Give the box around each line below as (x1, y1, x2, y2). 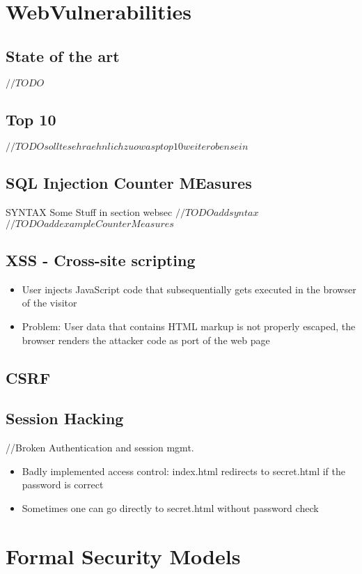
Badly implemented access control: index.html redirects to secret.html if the (22, 463, 345, 478)
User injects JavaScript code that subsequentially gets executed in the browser (22, 281, 356, 296)
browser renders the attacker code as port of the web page (22, 332, 270, 347)
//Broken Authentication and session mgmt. (6, 440, 194, 455)
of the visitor (22, 295, 77, 310)
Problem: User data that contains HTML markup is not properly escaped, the (22, 318, 356, 333)
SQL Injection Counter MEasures (6, 172, 252, 194)
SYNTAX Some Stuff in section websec (6, 204, 173, 219)
